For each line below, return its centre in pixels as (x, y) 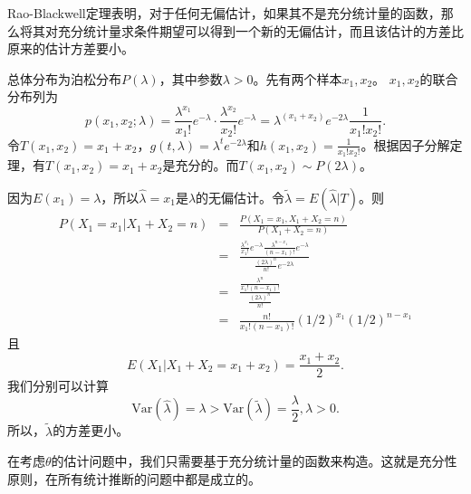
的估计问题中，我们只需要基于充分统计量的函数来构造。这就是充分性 (254, 461)
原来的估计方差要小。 (71, 48)
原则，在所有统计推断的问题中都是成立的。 (134, 478)
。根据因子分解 (405, 144)
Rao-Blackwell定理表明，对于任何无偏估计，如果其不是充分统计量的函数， (224, 13)
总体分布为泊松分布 (64, 78)
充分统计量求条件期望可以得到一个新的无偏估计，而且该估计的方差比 (260, 30)
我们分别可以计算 (58, 386)
